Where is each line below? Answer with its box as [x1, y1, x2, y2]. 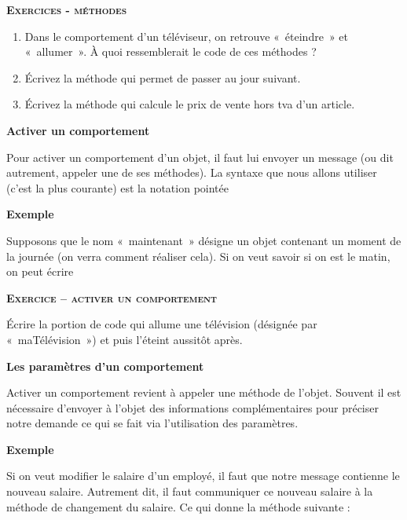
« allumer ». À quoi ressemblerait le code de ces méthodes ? [24, 43, 317, 60]
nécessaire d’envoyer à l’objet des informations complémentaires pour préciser [6, 399, 379, 416]
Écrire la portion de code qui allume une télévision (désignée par [6, 316, 317, 332]
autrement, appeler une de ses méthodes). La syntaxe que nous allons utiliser [6, 164, 377, 181]
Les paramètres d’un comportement [6, 357, 204, 374]
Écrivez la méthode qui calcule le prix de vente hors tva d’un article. [24, 96, 355, 112]
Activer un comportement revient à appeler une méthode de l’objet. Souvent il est [6, 384, 401, 401]
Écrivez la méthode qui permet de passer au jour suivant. [24, 69, 301, 86]
